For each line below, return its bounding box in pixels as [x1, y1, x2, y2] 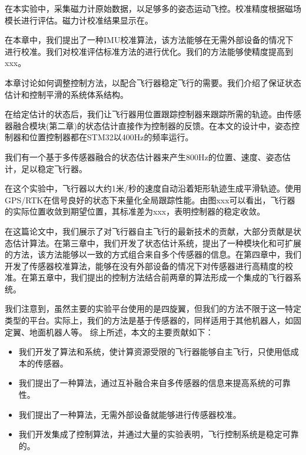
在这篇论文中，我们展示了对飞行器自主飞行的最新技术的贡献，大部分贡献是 [5, 225, 293, 237]
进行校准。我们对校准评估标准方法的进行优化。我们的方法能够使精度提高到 [5, 45, 293, 57]
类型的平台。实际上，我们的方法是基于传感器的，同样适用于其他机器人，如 [5, 314, 293, 327]
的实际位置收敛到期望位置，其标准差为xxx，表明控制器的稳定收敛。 [5, 205, 265, 217]
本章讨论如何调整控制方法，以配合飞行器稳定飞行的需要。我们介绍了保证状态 [5, 76, 301, 88]
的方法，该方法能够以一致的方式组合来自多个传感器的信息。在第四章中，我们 [5, 248, 301, 261]
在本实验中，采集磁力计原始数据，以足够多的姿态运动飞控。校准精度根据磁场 [5, 2, 301, 14]
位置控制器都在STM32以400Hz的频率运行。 [29, 131, 194, 143]
